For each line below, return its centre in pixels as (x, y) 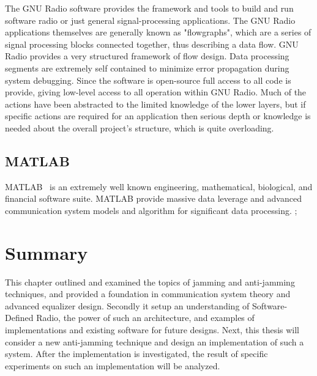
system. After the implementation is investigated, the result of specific (136, 354)
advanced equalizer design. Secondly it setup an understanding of (127, 305)
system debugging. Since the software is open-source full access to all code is (148, 80)
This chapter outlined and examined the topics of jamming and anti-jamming (150, 282)
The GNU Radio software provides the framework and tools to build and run (149, 8)
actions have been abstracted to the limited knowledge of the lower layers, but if (155, 104)
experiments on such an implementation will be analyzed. (113, 365)
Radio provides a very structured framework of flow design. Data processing (147, 56)
